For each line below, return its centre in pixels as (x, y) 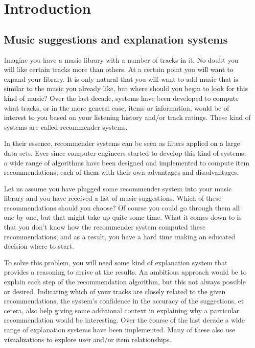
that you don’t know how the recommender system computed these (105, 227)
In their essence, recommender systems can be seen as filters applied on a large (122, 143)
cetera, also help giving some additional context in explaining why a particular (122, 310)
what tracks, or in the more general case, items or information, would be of (117, 107)
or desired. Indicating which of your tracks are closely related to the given (115, 291)
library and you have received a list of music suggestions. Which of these (113, 198)
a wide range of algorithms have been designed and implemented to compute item (127, 162)
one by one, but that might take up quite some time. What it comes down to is (123, 217)
